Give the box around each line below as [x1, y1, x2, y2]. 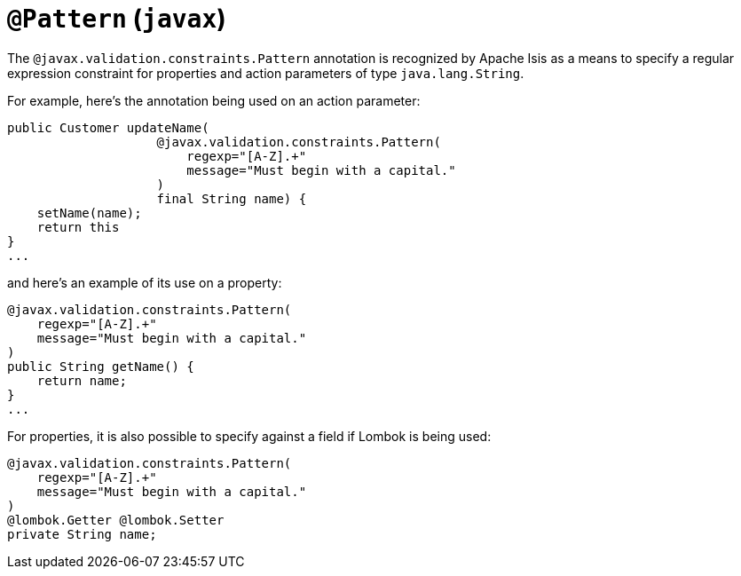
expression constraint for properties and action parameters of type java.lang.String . [7, 65, 524, 81]
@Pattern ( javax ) [7, 4, 226, 34]
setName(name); [36, 205, 142, 220]
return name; [36, 373, 127, 388]
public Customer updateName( [7, 120, 209, 135]
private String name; [7, 526, 157, 541]
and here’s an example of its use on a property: [7, 274, 282, 290]
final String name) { [156, 191, 307, 206]
